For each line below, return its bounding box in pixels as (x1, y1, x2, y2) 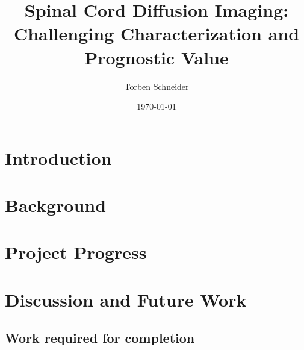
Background (5, 193, 107, 217)
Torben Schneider (124, 80, 189, 92)
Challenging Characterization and (13, 21, 300, 46)
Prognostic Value (84, 45, 229, 69)
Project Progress (5, 240, 147, 264)
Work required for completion (5, 328, 195, 347)
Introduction (5, 145, 112, 170)
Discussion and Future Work (5, 287, 247, 311)
